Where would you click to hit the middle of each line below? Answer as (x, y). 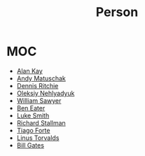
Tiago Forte (33, 130)
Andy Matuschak (41, 78)
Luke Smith (33, 115)
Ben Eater (31, 108)
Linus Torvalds (38, 138)
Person (117, 12)
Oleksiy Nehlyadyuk (46, 93)
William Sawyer (39, 100)
